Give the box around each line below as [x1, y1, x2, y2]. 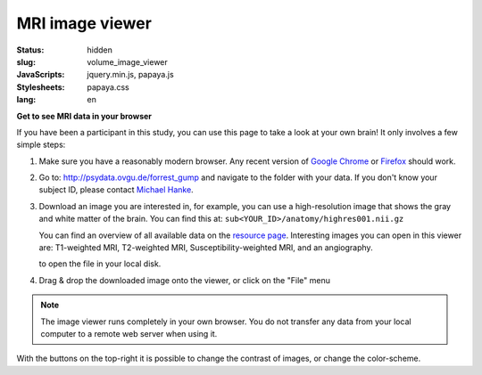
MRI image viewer [16, 13, 152, 33]
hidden [87, 45, 113, 55]
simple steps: [16, 139, 66, 151]
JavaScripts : [16, 69, 65, 80]
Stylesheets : [16, 81, 65, 93]
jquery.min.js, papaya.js [87, 69, 174, 80]
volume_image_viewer [87, 56, 169, 67]
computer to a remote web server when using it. [40, 328, 218, 338]
